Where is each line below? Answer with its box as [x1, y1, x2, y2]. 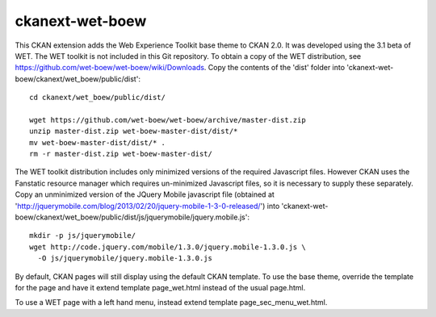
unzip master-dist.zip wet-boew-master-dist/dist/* [29, 127, 238, 136]
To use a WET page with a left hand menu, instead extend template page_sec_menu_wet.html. [15, 298, 328, 307]
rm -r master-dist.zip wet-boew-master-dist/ [29, 149, 213, 159]
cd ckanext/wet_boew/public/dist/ [29, 93, 166, 102]
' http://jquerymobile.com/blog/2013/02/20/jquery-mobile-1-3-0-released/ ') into [15, 201, 280, 211]
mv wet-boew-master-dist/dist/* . [29, 138, 166, 147]
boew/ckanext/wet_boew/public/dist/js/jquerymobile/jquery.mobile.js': [15, 212, 250, 222]
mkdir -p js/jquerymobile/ [29, 231, 136, 240]
